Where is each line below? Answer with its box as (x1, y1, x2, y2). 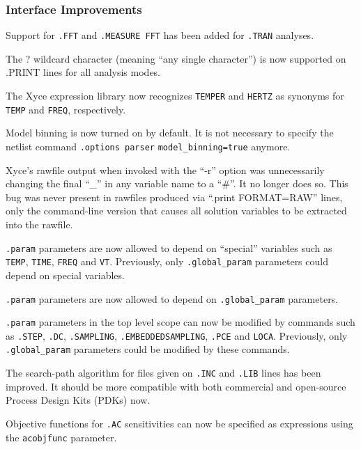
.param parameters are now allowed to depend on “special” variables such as (6, 240, 332, 255)
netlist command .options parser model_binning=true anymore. (6, 139, 291, 153)
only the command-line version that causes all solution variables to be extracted (6, 203, 347, 218)
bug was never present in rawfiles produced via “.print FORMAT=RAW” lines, (6, 189, 343, 204)
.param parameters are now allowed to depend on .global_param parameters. (6, 291, 339, 306)
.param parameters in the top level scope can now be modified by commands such (6, 315, 355, 329)
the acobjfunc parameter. (6, 430, 117, 444)
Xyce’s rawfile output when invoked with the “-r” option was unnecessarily (6, 162, 325, 177)
